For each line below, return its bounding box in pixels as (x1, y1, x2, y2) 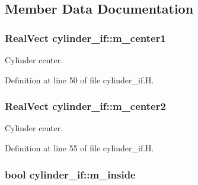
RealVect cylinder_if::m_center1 (5, 30, 166, 45)
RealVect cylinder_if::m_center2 (5, 99, 166, 113)
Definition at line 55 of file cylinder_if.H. (5, 142, 154, 154)
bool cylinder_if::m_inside (5, 167, 136, 181)
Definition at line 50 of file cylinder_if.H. (5, 73, 154, 86)
